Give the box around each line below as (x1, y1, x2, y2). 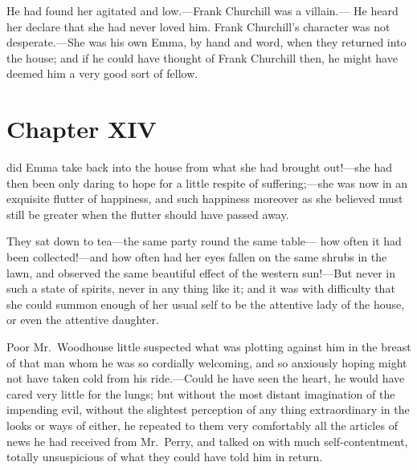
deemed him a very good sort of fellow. (6, 65, 198, 82)
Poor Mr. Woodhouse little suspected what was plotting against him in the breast (6, 338, 411, 355)
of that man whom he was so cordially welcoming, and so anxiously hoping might (6, 354, 407, 371)
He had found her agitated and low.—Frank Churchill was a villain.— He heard (6, 2, 399, 18)
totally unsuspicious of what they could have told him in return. (6, 448, 323, 465)
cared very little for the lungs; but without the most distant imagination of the (6, 385, 395, 402)
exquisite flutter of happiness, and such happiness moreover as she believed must (6, 190, 403, 207)
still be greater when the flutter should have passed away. (6, 205, 289, 222)
